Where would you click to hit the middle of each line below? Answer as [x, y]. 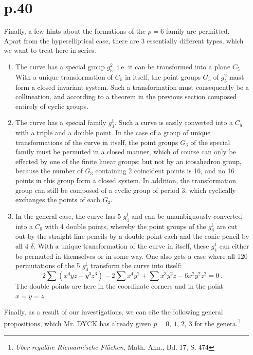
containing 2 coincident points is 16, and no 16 [165, 171]
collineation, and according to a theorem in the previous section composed [126, 96]
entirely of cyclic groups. [52, 106]
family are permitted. [198, 31]
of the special [210, 142]
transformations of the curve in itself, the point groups [97, 142]
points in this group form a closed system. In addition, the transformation [126, 180]
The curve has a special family [61, 122]
